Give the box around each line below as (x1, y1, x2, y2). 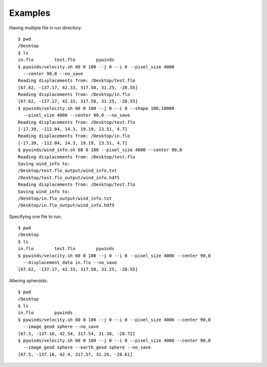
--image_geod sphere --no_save (23, 324, 99, 329)
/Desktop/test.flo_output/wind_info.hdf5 (18, 175, 120, 180)
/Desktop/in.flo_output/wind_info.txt (18, 196, 112, 201)
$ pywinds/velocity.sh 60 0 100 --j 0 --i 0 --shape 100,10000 (18, 105, 175, 111)
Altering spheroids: (9, 277, 48, 283)
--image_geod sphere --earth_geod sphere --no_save (23, 345, 151, 350)
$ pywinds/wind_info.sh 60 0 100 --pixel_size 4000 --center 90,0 (18, 147, 182, 153)
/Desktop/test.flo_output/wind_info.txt (18, 168, 117, 173)
